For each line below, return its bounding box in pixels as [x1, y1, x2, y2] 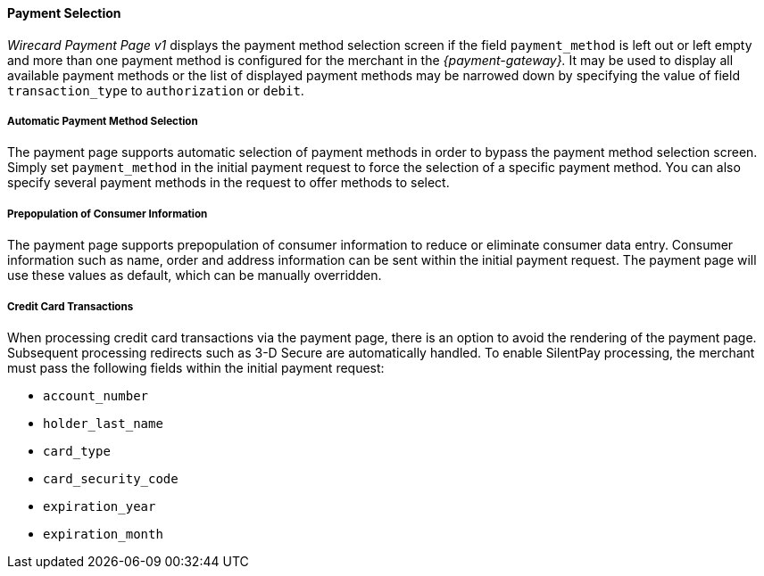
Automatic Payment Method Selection [7, 115, 198, 128]
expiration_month [43, 526, 163, 541]
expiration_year [43, 498, 156, 514]
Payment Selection [7, 5, 121, 21]
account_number [43, 388, 149, 403]
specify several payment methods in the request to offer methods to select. [7, 175, 450, 191]
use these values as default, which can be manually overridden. [7, 267, 382, 284]
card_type [43, 443, 111, 458]
